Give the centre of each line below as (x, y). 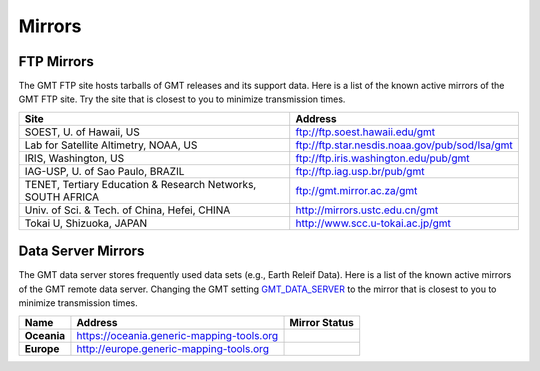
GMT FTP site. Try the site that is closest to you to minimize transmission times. (182, 99)
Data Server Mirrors (81, 251)
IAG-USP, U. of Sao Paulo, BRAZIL (104, 171)
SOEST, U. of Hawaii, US (82, 132)
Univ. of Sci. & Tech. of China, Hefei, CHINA (127, 210)
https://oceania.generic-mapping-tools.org (177, 335)
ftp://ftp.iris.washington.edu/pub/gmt (382, 158)
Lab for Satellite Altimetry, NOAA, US (111, 145)
